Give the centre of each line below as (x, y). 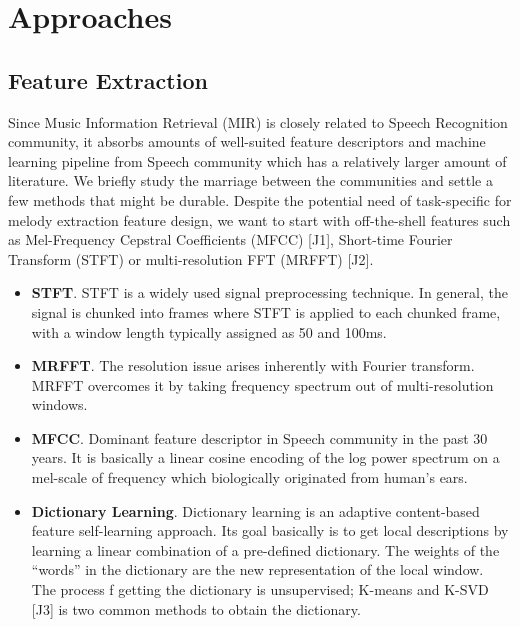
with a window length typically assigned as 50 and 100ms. (209, 331)
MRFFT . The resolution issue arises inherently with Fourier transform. (253, 365)
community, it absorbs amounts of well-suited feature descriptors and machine (247, 141)
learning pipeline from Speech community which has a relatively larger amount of (257, 160)
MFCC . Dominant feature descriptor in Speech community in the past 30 (259, 437)
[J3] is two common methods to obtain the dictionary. (196, 608)
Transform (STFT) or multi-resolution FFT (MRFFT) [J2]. (191, 258)
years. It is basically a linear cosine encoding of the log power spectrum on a (265, 457)
